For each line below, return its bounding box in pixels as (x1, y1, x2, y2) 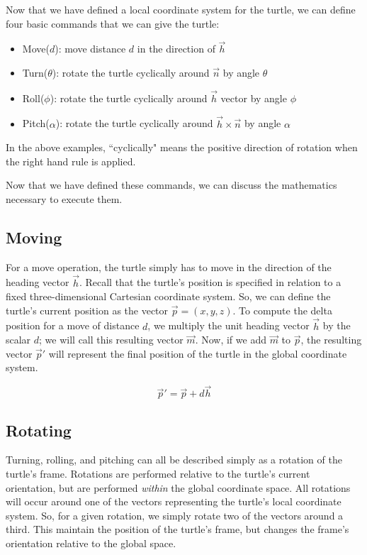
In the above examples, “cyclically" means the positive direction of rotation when (6, 140, 358, 155)
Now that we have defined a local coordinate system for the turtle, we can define (6, 2, 356, 16)
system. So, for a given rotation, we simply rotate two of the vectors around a (6, 507, 344, 522)
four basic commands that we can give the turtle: (6, 16, 220, 31)
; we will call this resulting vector (39, 332, 183, 347)
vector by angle (220, 90, 287, 105)
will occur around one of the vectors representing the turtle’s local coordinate (6, 494, 341, 509)
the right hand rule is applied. (6, 153, 136, 168)
